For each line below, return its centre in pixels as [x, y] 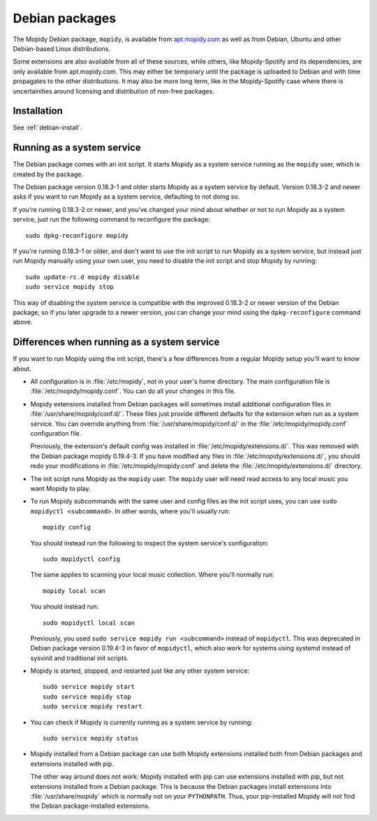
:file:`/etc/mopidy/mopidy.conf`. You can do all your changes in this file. [133, 391]
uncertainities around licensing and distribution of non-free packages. [113, 91]
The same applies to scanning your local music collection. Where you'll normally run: [153, 575]
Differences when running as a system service [116, 342]
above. [23, 322]
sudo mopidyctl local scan [89, 623]
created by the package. [48, 174]
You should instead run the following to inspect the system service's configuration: [149, 543]
